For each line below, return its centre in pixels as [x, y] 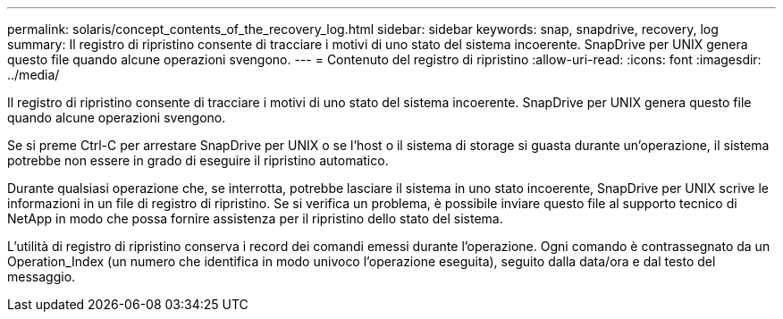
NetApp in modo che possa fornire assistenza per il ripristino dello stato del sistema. [255, 218]
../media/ [34, 75]
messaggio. [42, 277]
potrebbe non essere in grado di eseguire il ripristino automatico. [198, 160]
